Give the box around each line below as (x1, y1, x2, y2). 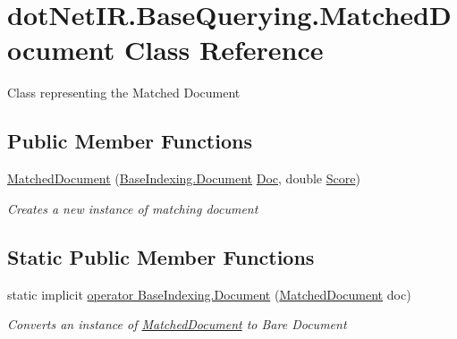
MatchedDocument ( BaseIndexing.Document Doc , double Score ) (7, 169, 360, 188)
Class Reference (124, 31, 324, 68)
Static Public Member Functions (7, 242, 315, 270)
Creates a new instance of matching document (7, 199, 258, 217)
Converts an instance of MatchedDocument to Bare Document (7, 315, 347, 334)
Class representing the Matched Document (7, 83, 241, 102)
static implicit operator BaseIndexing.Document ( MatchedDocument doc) (7, 284, 411, 303)
